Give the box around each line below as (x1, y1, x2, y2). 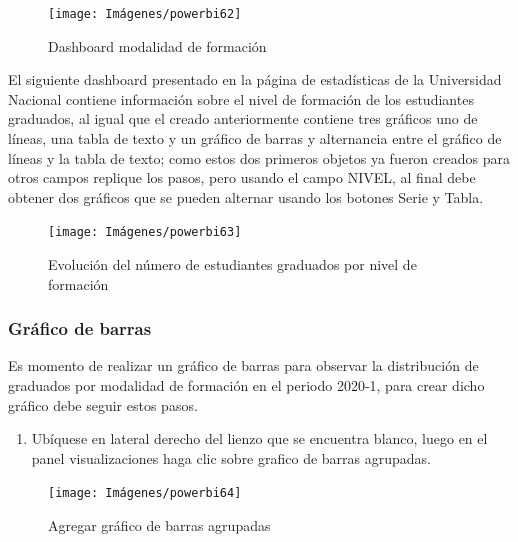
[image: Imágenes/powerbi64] (48, 486, 242, 501)
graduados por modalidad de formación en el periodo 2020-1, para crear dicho (8, 375, 485, 396)
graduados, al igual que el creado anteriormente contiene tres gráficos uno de (8, 108, 478, 129)
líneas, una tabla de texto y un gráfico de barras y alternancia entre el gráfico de (8, 128, 502, 149)
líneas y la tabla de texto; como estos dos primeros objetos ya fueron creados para (8, 147, 510, 168)
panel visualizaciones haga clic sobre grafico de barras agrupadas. (31, 447, 431, 468)
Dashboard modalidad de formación (48, 35, 267, 56)
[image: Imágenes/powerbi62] (48, 7, 242, 21)
